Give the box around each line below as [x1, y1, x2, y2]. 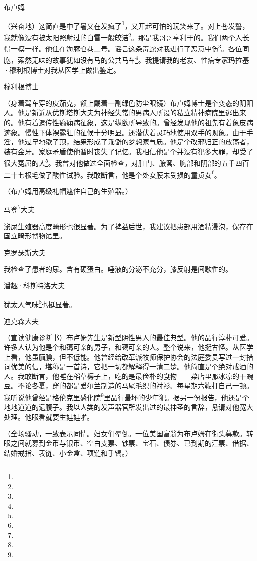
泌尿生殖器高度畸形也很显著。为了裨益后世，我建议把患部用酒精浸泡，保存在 [4, 221, 253, 231]
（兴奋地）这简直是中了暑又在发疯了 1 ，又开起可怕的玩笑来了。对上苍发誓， [4, 19, 249, 31]
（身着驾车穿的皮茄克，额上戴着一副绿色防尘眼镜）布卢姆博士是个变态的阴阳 [4, 97, 253, 108]
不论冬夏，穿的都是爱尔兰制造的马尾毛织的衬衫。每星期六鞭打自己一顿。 [17, 380, 253, 391]
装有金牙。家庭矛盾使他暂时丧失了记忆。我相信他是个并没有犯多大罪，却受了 [4, 146, 253, 156]
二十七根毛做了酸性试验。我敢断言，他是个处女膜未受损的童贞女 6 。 [4, 168, 221, 180]
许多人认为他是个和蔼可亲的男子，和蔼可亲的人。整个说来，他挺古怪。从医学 [4, 342, 253, 352]
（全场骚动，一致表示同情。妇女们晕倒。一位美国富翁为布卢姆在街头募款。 [4, 428, 246, 438]
